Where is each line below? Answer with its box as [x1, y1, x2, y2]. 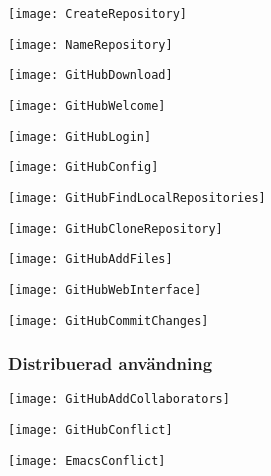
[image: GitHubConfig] [8, 160, 159, 175]
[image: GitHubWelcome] [8, 98, 166, 113]
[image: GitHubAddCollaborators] [8, 392, 230, 407]
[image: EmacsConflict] [8, 453, 166, 468]
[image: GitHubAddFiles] [8, 252, 173, 267]
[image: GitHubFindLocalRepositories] [8, 190, 266, 205]
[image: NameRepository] [8, 37, 173, 52]
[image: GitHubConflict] [8, 423, 173, 438]
